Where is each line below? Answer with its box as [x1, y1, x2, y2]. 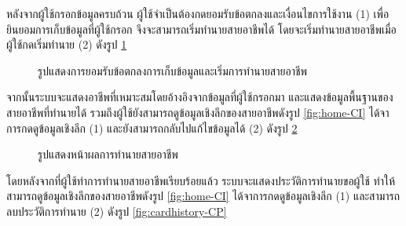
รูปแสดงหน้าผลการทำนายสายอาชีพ [38, 146, 178, 162]
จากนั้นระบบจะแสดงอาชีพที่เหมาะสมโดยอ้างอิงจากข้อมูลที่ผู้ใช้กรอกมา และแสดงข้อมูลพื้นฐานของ [6, 89, 393, 105]
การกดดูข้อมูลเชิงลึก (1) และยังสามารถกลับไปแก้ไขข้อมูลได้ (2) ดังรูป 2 [6, 119, 298, 136]
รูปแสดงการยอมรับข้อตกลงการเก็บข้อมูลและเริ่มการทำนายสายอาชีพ [38, 62, 307, 78]
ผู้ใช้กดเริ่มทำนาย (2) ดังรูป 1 [6, 36, 127, 53]
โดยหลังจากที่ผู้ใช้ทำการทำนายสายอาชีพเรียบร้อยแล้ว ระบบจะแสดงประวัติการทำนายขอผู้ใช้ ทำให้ [6, 172, 396, 188]
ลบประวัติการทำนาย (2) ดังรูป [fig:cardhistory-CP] [6, 202, 227, 219]
